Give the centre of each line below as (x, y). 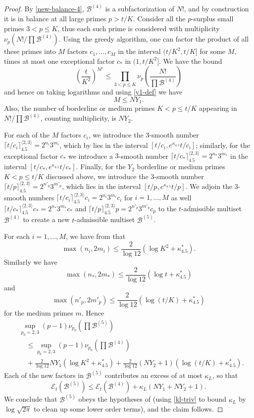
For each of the (27, 135)
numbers (41, 197)
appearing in (218, 108)
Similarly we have (31, 262)
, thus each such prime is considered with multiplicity (139, 28)
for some (213, 51)
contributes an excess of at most (153, 375)
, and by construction (216, 9)
